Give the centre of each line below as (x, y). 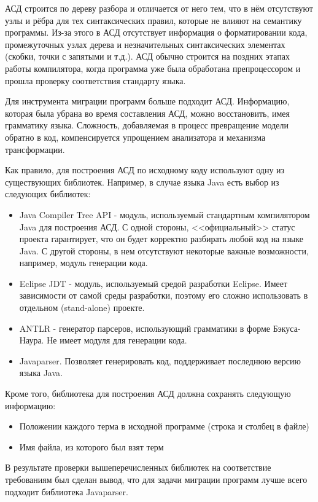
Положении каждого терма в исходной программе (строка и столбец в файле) (164, 426)
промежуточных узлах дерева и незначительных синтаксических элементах (145, 44)
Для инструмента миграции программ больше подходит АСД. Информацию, (147, 101)
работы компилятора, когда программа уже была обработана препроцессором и (153, 68)
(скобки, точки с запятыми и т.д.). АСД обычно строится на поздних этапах (147, 56)
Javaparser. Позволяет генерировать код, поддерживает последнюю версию (160, 360)
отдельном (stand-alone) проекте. (82, 308)
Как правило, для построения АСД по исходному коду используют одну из (145, 170)
